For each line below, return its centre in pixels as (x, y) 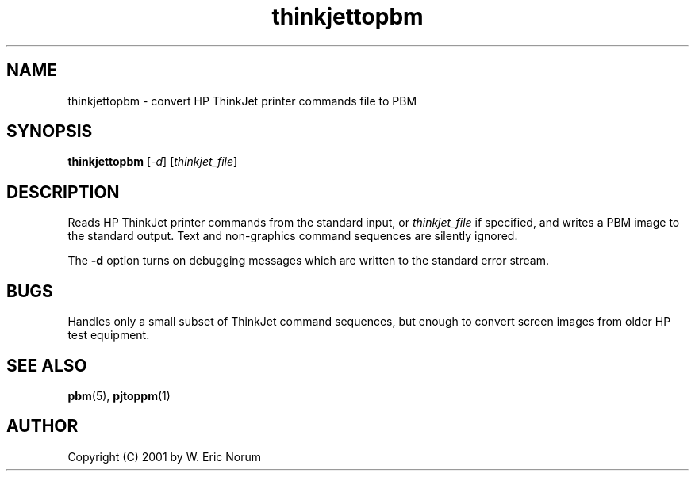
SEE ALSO (47, 365)
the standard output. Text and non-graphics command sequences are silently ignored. (293, 236)
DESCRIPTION (63, 192)
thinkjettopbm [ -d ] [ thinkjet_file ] (153, 162)
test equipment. (109, 335)
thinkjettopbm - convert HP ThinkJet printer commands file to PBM (242, 101)
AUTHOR (42, 426)
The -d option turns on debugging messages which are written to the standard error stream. (308, 261)
